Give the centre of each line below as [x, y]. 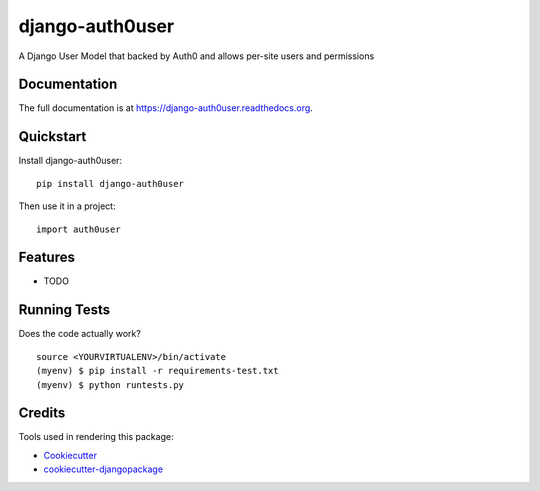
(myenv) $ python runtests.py [110, 384]
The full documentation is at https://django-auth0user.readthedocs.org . [166, 108]
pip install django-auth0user [110, 183]
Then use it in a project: [67, 206]
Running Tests [64, 310]
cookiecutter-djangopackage [103, 469]
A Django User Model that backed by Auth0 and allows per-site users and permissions [196, 56]
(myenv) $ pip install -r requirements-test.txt [157, 371]
